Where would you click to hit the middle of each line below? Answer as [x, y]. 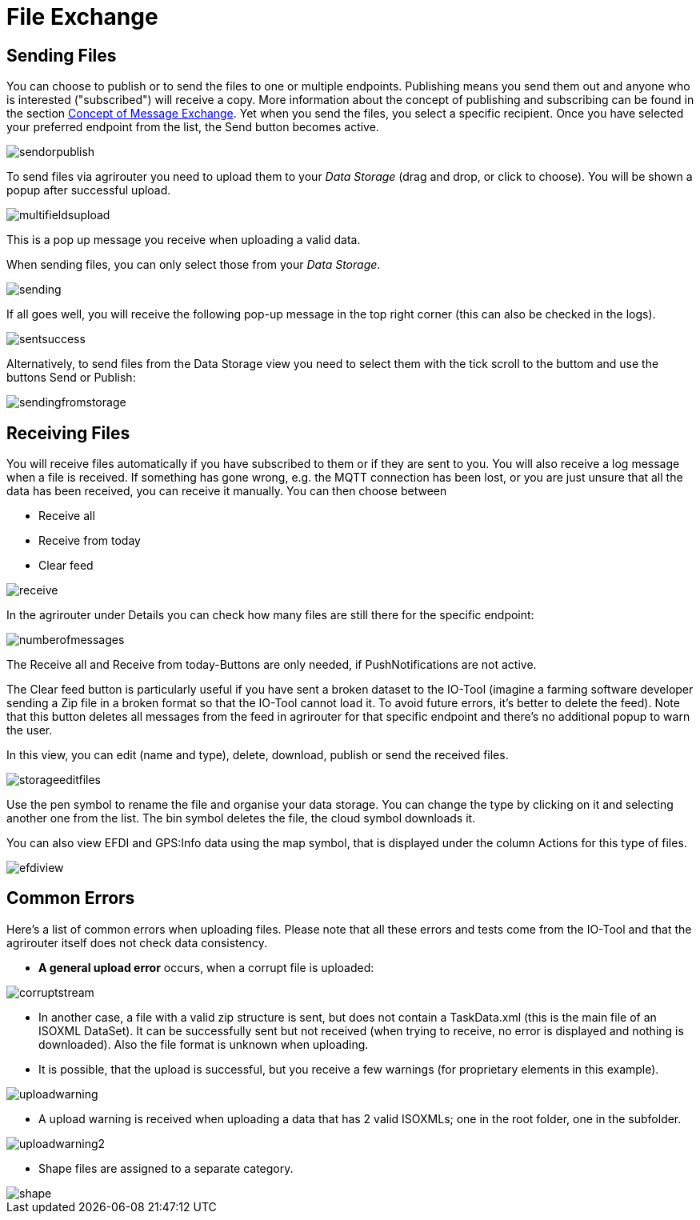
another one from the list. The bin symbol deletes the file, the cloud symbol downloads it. [241, 818]
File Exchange [82, 17]
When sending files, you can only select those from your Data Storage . [194, 265]
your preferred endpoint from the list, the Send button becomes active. [193, 127]
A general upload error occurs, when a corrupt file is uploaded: [206, 967]
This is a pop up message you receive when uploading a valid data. [184, 240]
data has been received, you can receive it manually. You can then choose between [227, 491]
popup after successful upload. [89, 190]
